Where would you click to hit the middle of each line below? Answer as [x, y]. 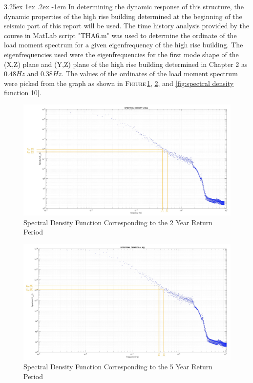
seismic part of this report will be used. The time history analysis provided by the [127, 26]
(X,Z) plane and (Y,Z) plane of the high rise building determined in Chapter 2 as [126, 64]
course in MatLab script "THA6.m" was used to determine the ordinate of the [120, 35]
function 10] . [23, 93]
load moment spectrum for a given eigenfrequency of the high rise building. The [124, 45]
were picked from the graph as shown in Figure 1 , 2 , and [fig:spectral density [119, 83]
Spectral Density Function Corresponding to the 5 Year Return [118, 367]
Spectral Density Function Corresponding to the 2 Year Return [118, 222]
